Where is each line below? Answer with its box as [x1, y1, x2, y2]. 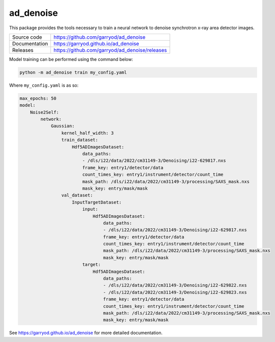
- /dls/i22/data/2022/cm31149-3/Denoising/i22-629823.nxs [103, 290, 247, 295]
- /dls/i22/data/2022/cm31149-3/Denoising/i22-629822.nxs [103, 283, 247, 288]
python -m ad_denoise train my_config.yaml [19, 69, 127, 75]
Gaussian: [51, 123, 75, 129]
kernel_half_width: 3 [61, 130, 114, 136]
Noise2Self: [30, 109, 59, 115]
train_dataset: [61, 137, 99, 143]
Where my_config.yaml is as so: [9, 82, 79, 88]
